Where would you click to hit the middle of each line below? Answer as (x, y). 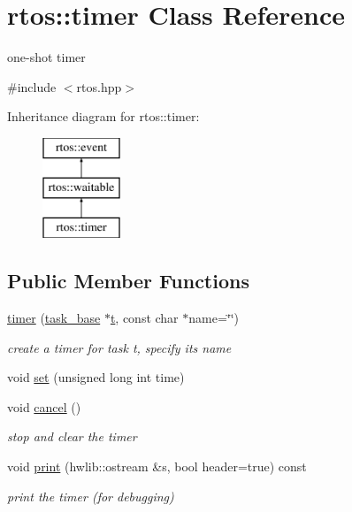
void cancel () (44, 406)
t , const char (144, 318)
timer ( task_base (54, 318)
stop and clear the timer (72, 436)
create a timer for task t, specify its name (119, 347)
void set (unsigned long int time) (96, 377)
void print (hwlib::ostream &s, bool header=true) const (157, 466)
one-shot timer (46, 57)
